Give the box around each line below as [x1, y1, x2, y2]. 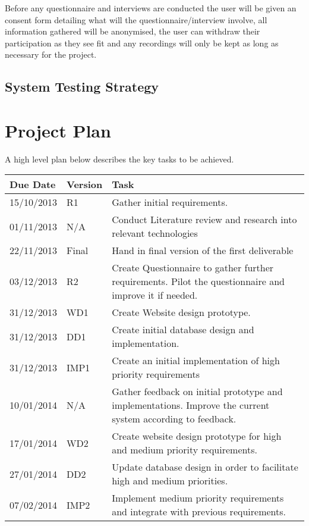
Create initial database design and [112, 323, 254, 337]
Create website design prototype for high [112, 429, 282, 443]
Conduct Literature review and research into [112, 212, 297, 227]
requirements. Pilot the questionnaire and [112, 274, 285, 289]
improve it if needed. [112, 288, 198, 302]
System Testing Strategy [5, 77, 159, 96]
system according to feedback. [112, 412, 237, 426]
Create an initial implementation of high [112, 353, 280, 368]
